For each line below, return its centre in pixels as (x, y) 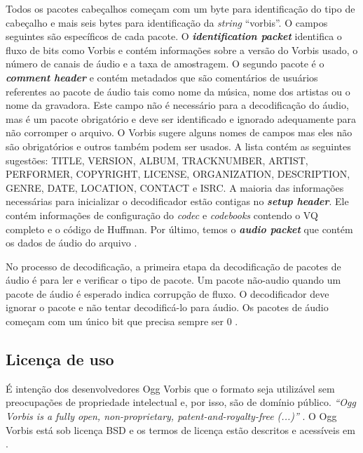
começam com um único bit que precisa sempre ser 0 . (122, 321)
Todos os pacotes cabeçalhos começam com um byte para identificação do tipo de (180, 8)
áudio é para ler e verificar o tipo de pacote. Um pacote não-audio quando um (173, 280)
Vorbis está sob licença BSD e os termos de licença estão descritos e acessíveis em (180, 429)
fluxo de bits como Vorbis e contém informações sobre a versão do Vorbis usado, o (182, 50)
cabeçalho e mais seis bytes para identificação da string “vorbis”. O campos (167, 22)
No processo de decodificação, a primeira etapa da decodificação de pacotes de (173, 266)
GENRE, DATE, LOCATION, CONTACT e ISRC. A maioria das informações (175, 187)
